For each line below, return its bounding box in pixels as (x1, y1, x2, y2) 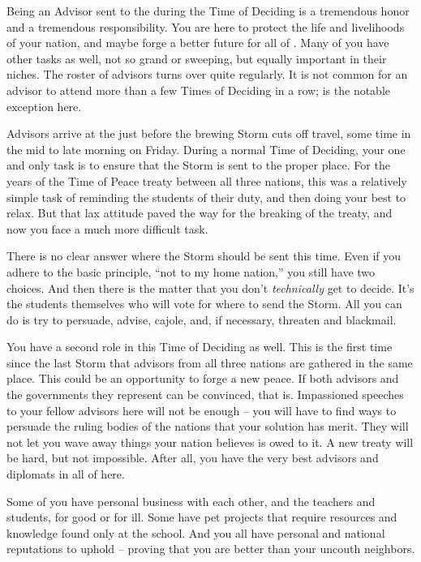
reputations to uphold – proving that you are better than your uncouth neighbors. (6, 540, 415, 557)
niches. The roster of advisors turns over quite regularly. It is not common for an (6, 66, 408, 83)
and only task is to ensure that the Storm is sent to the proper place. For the (6, 157, 390, 174)
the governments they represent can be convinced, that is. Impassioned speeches (6, 386, 404, 403)
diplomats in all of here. (6, 465, 125, 483)
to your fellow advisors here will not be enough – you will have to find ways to (6, 401, 397, 418)
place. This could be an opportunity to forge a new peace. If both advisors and (6, 370, 399, 387)
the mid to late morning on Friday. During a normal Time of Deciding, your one (6, 140, 406, 157)
